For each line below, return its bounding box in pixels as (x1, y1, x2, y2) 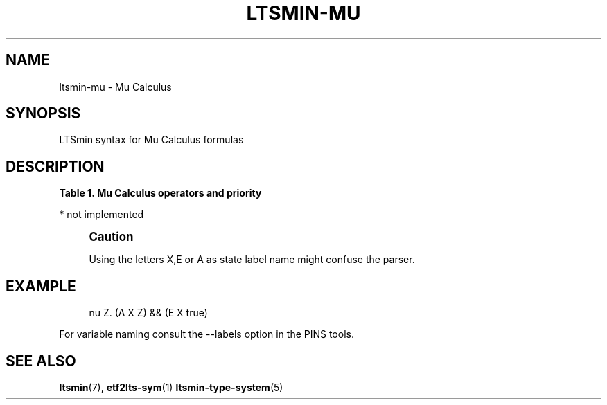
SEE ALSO (6, 352, 76, 370)
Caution (89, 230, 134, 244)
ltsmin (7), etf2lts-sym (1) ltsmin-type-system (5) (59, 381, 283, 393)
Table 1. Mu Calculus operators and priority (59, 187, 262, 199)
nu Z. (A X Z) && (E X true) (89, 307, 208, 319)
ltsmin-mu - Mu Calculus (59, 80, 172, 93)
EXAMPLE (6, 277, 76, 295)
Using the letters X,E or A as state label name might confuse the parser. (89, 253, 415, 266)
